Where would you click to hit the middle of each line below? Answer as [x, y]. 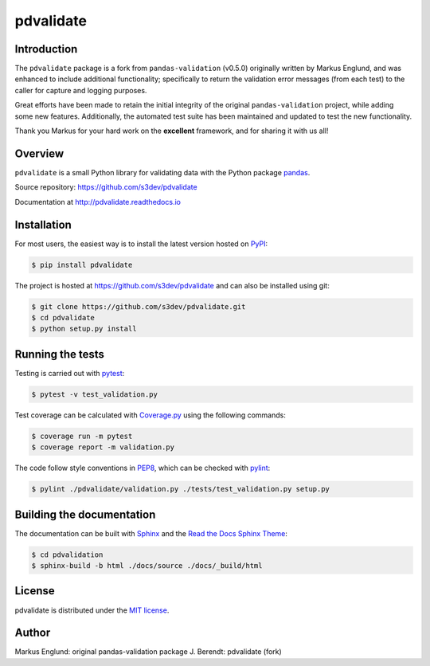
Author [33, 633]
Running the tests [60, 354]
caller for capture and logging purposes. [81, 90]
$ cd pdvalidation [67, 554]
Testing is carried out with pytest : [70, 373]
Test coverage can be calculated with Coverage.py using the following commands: [150, 415]
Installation [43, 224]
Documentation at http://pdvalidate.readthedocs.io [98, 202]
